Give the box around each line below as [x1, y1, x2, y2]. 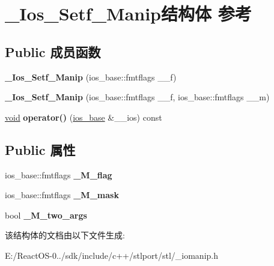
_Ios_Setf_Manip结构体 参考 [5, 1, 252, 26]
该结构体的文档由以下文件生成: [5, 229, 125, 241]
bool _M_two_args [5, 208, 87, 221]
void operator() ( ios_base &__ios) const [5, 110, 162, 123]
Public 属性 [5, 140, 76, 159]
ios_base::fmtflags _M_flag [5, 168, 112, 181]
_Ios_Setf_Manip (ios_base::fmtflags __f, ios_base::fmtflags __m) [5, 91, 270, 103]
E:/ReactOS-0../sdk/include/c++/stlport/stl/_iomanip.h [5, 249, 218, 261]
